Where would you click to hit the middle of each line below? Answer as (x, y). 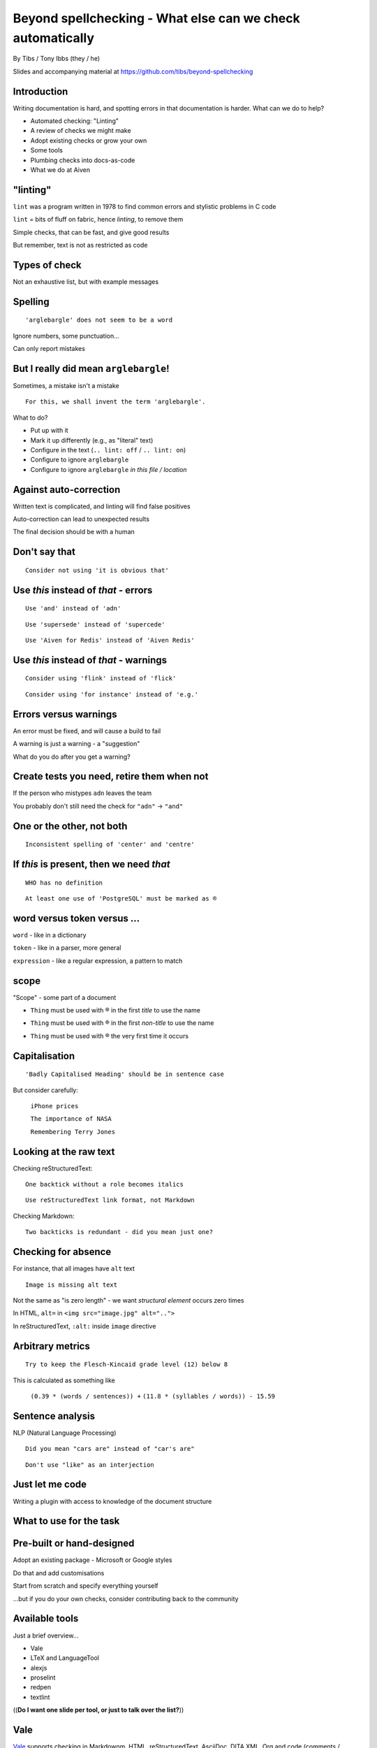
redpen (41, 1687)
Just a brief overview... (46, 1635)
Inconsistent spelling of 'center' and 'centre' (110, 845)
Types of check (47, 265)
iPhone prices (54, 1106)
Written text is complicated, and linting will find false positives (102, 506)
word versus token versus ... (76, 918)
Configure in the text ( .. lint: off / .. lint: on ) (108, 450)
